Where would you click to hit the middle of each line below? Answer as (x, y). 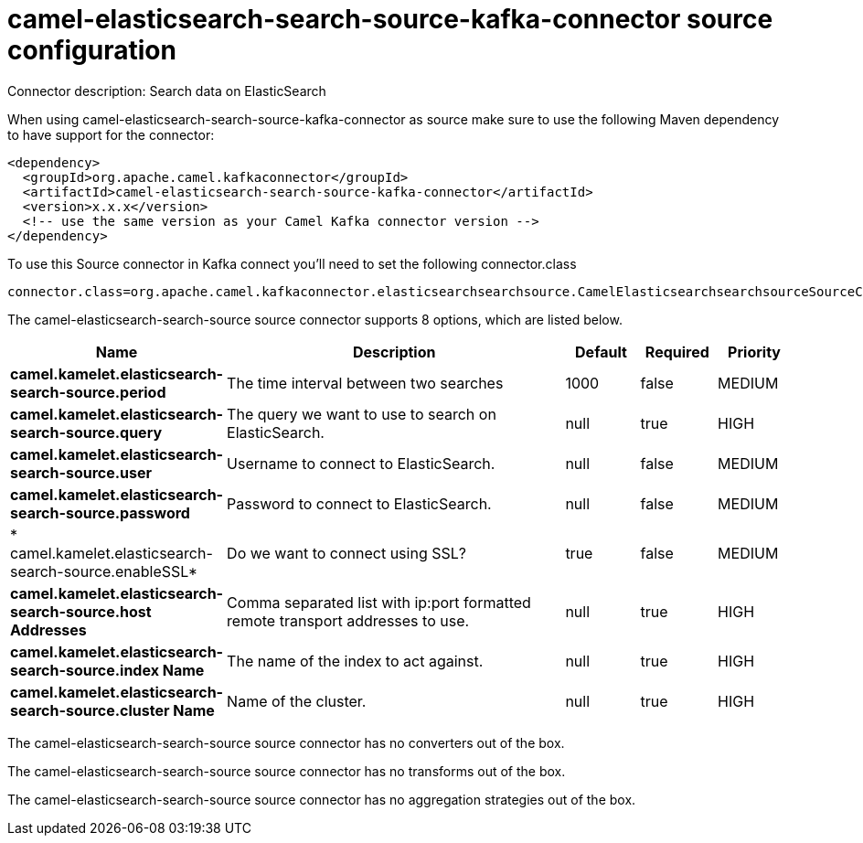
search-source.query (86, 432)
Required (677, 352)
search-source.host (81, 611)
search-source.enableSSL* (104, 571)
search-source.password (100, 512)
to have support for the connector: (111, 134)
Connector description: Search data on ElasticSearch (167, 91)
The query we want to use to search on (362, 414)
